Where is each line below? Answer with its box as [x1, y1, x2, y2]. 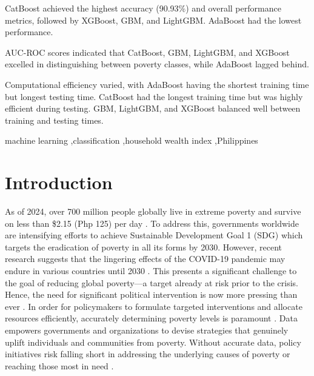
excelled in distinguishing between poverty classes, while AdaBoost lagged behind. [5, 58, 309, 70]
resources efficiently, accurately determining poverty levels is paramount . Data [5, 312, 298, 324]
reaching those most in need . [5, 359, 114, 372]
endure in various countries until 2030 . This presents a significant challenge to [5, 264, 297, 277]
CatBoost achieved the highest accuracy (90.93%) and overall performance [5, 2, 281, 14]
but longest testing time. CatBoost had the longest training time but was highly [5, 90, 303, 102]
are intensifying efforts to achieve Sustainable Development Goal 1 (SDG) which [5, 229, 303, 241]
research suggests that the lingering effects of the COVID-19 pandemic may [5, 252, 286, 265]
